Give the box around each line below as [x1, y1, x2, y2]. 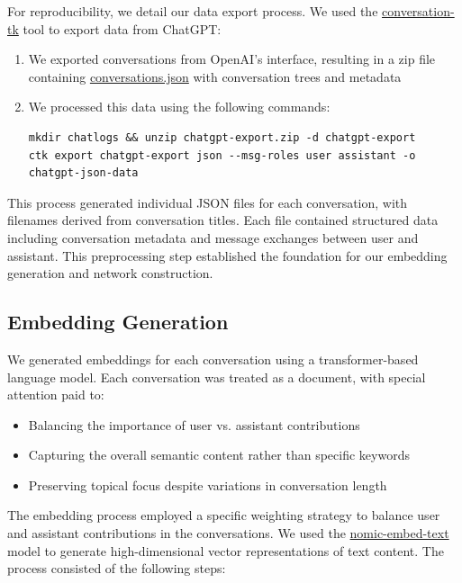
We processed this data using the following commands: [28, 97, 331, 116]
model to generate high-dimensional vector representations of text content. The [7, 541, 444, 560]
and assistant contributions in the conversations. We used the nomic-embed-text [7, 524, 449, 543]
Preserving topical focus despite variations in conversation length [28, 475, 387, 494]
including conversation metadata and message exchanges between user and [7, 228, 419, 247]
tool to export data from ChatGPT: [23, 19, 222, 38]
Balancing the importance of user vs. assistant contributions [28, 415, 360, 434]
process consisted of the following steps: [7, 559, 226, 578]
